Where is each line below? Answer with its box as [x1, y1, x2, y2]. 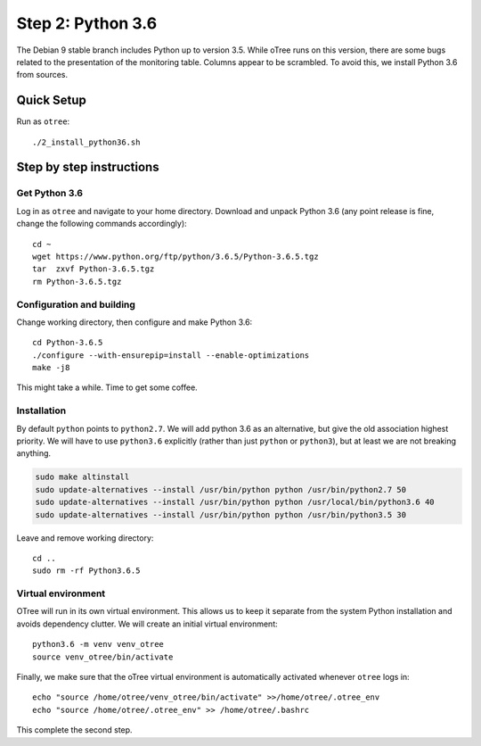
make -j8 [32, 362, 70, 373]
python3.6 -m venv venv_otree [32, 639, 165, 650]
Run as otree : [16, 116, 70, 127]
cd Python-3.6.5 [32, 337, 103, 348]
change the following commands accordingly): [16, 219, 187, 229]
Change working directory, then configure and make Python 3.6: [16, 317, 253, 327]
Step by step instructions [16, 160, 159, 175]
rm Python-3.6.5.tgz [32, 277, 122, 286]
